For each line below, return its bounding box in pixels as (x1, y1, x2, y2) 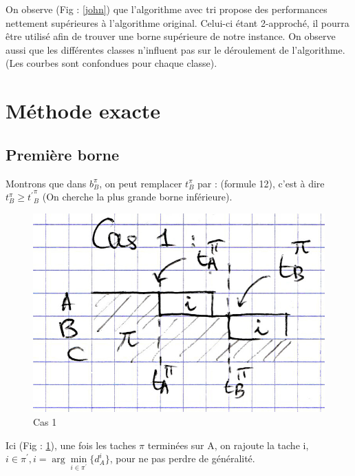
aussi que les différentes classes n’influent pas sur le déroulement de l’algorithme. (6, 42, 345, 56)
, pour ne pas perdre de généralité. (109, 451, 255, 466)
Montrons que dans (6, 176, 87, 190)
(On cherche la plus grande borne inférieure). (42, 189, 233, 204)
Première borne (6, 143, 120, 165)
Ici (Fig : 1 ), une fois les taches (6, 437, 136, 452)
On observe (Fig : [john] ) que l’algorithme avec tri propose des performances (6, 2, 327, 16)
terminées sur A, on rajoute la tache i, (147, 437, 309, 452)
